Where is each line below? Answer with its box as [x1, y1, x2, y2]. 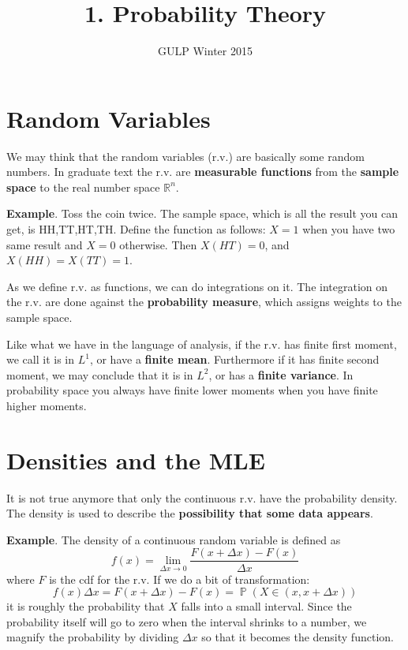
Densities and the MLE [6, 443, 265, 476]
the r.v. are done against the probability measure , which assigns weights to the [6, 293, 402, 310]
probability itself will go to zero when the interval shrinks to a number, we [6, 613, 367, 629]
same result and [6, 236, 83, 252]
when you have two [302, 221, 395, 237]
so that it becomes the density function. [201, 629, 394, 645]
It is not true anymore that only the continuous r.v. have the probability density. [6, 489, 398, 506]
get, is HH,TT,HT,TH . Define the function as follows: [6, 221, 266, 237]
